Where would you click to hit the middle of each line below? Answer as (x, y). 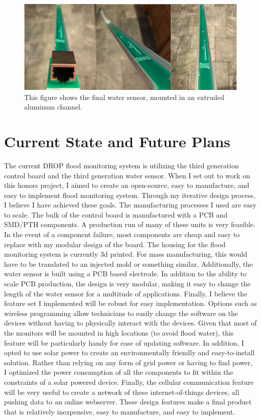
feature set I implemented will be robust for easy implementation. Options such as (130, 303)
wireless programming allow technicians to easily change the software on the (121, 313)
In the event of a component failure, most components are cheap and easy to (122, 234)
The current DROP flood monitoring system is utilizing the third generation (121, 165)
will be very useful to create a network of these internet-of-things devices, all (122, 392)
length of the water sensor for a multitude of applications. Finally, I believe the (126, 293)
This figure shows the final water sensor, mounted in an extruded (124, 97)
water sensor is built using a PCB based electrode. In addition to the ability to (125, 274)
